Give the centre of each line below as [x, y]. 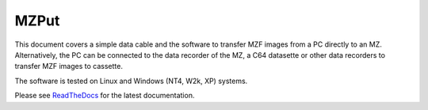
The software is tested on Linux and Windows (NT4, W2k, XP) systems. [131, 81]
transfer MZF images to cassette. [69, 66]
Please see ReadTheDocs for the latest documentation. [105, 96]
